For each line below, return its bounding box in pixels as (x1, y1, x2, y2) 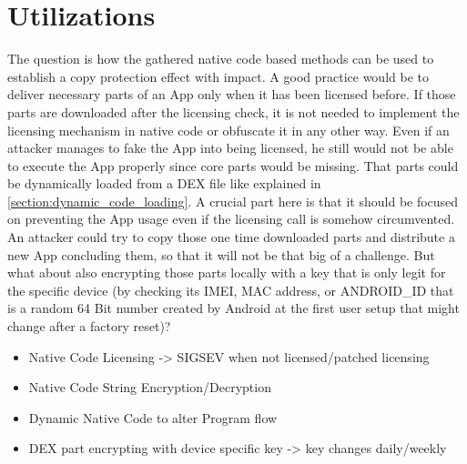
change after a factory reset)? (7, 317, 171, 336)
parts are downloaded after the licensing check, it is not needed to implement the (7, 102, 460, 121)
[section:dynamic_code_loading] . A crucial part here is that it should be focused (7, 191, 459, 210)
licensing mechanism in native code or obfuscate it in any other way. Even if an (7, 120, 450, 139)
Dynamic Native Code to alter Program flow (28, 408, 278, 427)
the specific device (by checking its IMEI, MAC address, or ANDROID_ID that (7, 280, 454, 299)
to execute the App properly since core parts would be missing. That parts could (7, 156, 459, 175)
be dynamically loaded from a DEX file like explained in (7, 174, 321, 193)
